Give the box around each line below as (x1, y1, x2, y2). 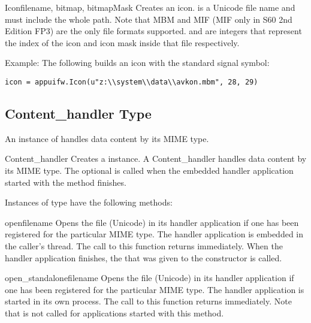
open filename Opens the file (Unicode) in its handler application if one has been (5, 216, 299, 228)
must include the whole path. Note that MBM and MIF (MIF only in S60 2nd (5, 13, 292, 25)
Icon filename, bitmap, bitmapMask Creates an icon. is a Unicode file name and (5, 1, 295, 13)
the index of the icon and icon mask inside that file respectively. (5, 36, 240, 49)
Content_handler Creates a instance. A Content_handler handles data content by (5, 152, 307, 165)
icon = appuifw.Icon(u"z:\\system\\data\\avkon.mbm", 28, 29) (5, 77, 258, 86)
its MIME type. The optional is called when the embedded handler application (5, 164, 294, 177)
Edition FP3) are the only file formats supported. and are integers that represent (5, 25, 302, 37)
